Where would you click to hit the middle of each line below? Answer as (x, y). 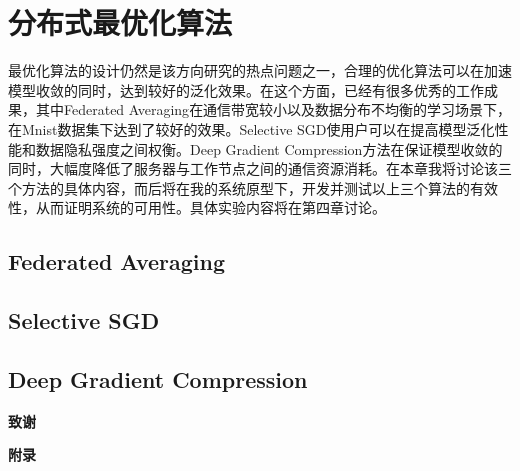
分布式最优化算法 (120, 22)
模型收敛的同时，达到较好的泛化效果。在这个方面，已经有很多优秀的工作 (246, 89)
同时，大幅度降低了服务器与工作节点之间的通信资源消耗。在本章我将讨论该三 (260, 168)
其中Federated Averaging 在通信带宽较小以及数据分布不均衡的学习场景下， (273, 109)
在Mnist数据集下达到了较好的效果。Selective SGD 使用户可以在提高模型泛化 (251, 128)
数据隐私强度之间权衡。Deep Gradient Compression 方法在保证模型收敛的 (269, 148)
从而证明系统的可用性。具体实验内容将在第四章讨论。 (210, 207)
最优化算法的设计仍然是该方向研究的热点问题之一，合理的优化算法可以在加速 (260, 70)
